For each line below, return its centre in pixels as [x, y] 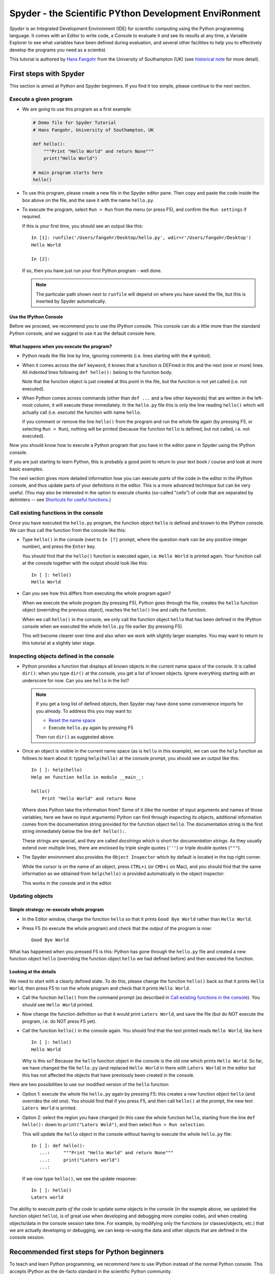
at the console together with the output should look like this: [85, 563]
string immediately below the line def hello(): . [74, 831]
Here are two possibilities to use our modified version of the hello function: [90, 1084]
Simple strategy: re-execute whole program [57, 910]
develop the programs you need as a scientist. [58, 50]
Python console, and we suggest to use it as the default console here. [83, 333]
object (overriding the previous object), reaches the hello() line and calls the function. [114, 610]
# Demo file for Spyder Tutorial [75, 123]
